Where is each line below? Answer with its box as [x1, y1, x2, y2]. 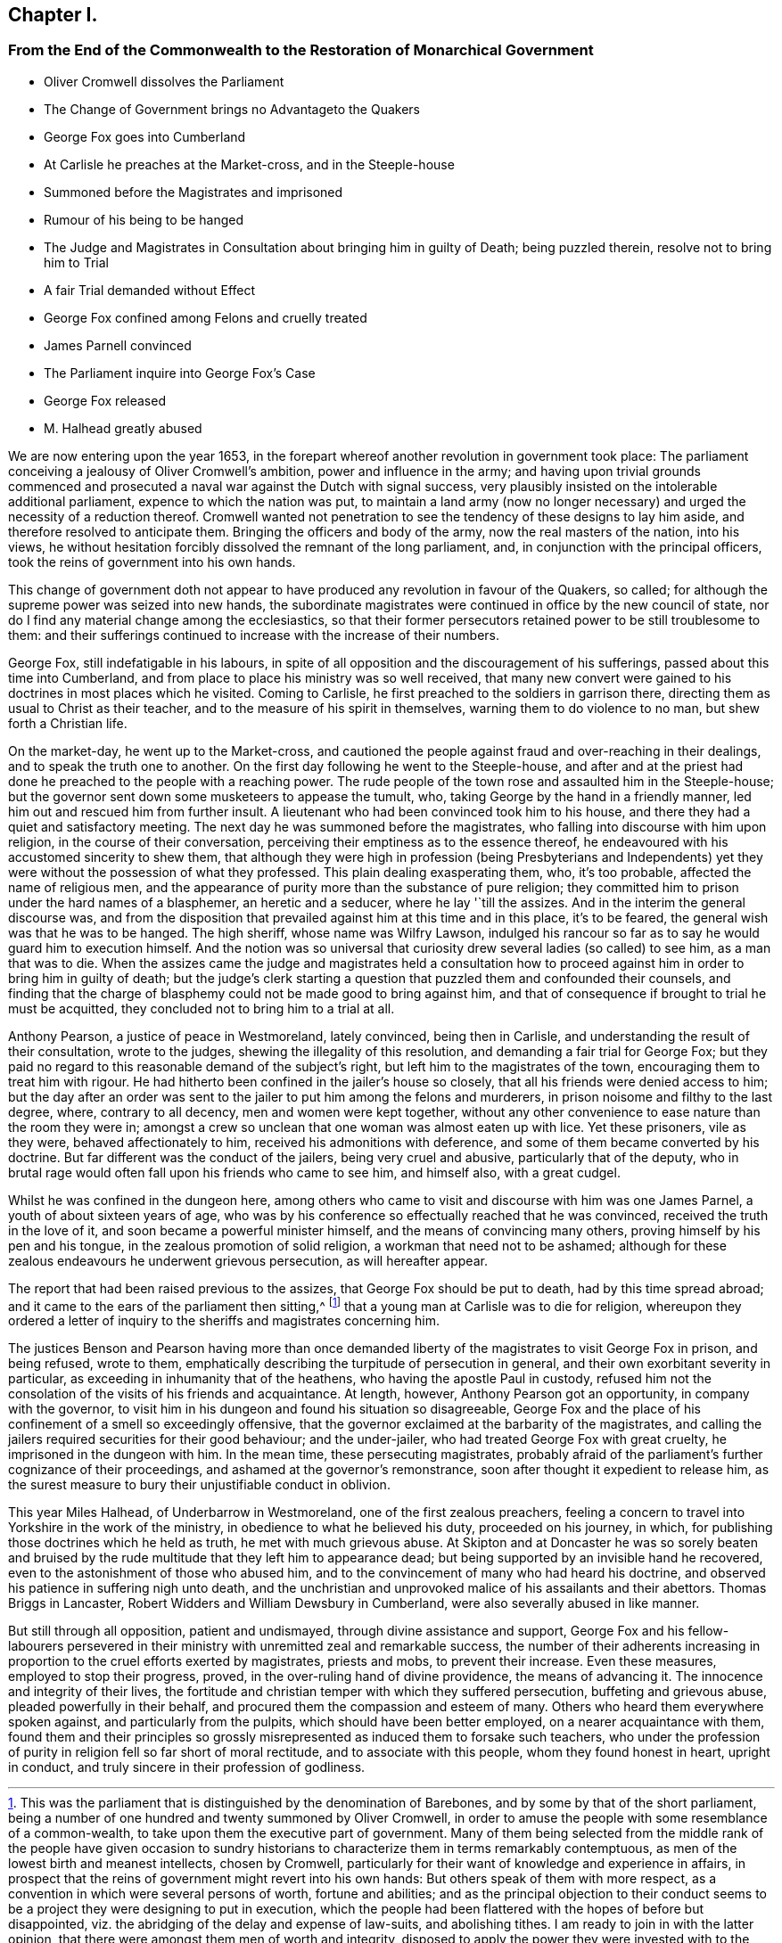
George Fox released [44, 392, 166, 408]
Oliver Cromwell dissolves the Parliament [44, 73, 284, 89]
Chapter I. [8, 4, 98, 26]
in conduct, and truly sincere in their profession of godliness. [8, 1759, 366, 1775]
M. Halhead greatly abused [44, 420, 202, 436]
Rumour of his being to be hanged [44, 211, 244, 227]
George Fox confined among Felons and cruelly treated [44, 309, 367, 325]
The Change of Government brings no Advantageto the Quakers [44, 101, 420, 117]
